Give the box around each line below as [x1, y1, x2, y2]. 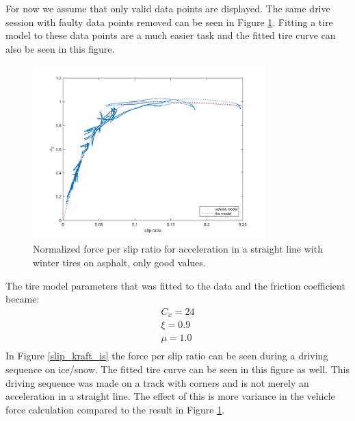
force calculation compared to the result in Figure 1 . [5, 402, 225, 416]
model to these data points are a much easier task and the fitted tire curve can [5, 28, 336, 42]
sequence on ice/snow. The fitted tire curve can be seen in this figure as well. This [5, 361, 350, 376]
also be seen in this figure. [5, 41, 115, 55]
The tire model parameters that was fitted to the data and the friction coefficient [5, 278, 345, 292]
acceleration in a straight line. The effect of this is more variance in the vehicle [5, 389, 335, 403]
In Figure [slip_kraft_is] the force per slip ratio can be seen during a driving [5, 348, 328, 363]
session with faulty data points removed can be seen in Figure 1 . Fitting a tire [5, 14, 333, 29]
